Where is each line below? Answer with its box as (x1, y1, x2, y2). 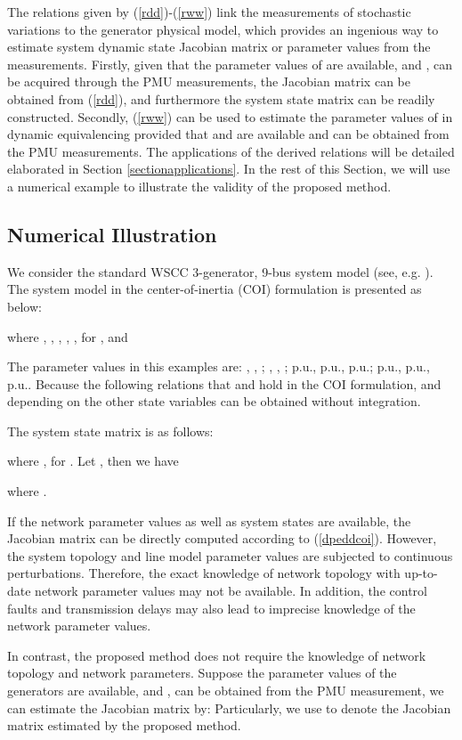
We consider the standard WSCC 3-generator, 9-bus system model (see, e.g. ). (7, 262, 434, 281)
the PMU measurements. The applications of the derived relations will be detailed (7, 142, 455, 160)
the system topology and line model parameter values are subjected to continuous (7, 546, 453, 565)
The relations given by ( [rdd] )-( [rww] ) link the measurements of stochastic (7, 3, 411, 20)
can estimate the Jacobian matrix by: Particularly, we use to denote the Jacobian (7, 698, 451, 717)
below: (7, 297, 42, 315)
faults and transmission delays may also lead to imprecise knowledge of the (7, 598, 416, 617)
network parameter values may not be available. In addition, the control (35, 581, 427, 600)
